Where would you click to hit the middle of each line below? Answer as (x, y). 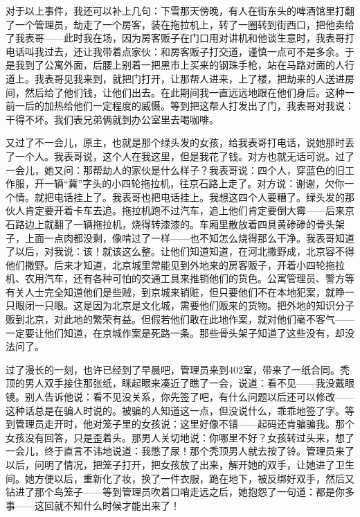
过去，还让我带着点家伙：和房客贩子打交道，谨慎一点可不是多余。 (194, 51)
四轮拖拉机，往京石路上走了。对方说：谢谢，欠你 (233, 183)
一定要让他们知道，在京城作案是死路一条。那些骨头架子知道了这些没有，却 (175, 332)
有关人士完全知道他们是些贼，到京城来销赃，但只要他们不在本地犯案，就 (170, 291)
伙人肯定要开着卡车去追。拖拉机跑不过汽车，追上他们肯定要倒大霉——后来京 (180, 210)
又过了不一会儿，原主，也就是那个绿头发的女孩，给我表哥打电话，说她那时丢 (180, 142)
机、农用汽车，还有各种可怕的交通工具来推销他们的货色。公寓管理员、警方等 (180, 278)
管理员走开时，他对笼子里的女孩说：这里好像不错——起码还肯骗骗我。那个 (184, 424)
